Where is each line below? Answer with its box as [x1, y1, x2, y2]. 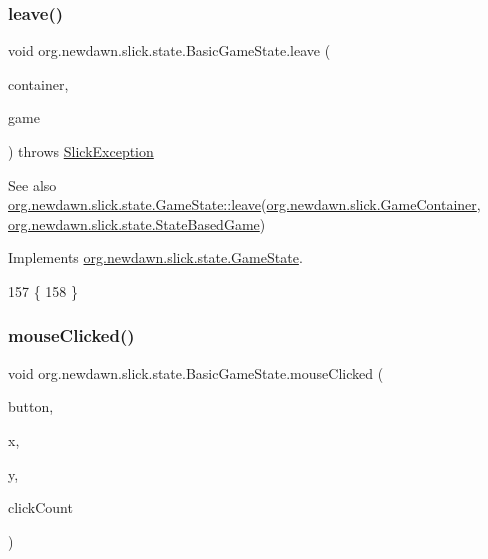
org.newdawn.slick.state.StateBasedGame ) [8, 213, 266, 234]
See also [8, 174, 57, 195]
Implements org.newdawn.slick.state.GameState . [8, 247, 303, 268]
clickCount [8, 497, 73, 518]
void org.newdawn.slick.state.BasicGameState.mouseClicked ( [8, 362, 384, 383]
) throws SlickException [8, 141, 154, 161]
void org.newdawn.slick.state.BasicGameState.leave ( [8, 40, 331, 61]
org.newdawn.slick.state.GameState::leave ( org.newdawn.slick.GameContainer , [8, 194, 481, 215]
